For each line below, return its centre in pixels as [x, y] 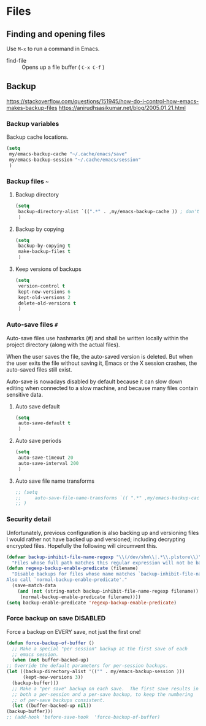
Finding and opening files [56, 34]
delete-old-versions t [47, 303]
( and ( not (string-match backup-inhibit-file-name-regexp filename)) [108, 591]
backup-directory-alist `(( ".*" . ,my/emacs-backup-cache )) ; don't [109, 211]
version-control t [42, 286]
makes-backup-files [32, 107]
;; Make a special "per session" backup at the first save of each [100, 649]
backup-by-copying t [44, 246]
